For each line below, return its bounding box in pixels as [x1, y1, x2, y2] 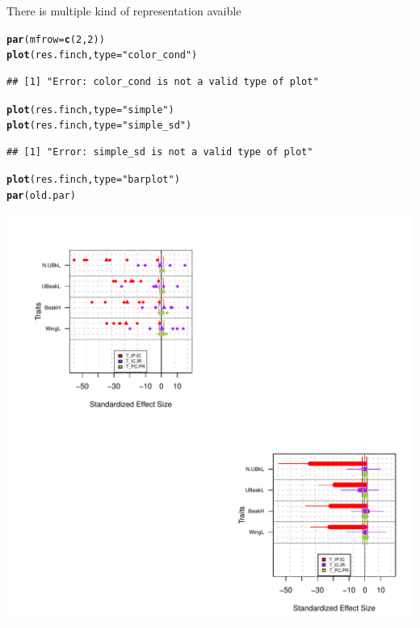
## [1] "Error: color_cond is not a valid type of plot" [6, 75, 319, 87]
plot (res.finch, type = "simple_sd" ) [6, 120, 192, 132]
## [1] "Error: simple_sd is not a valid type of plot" [6, 145, 313, 158]
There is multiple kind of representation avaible [6, 2, 241, 19]
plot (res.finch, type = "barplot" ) [6, 174, 180, 186]
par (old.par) [6, 190, 76, 202]
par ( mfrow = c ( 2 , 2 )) [6, 33, 105, 45]
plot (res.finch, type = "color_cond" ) [6, 49, 198, 61]
